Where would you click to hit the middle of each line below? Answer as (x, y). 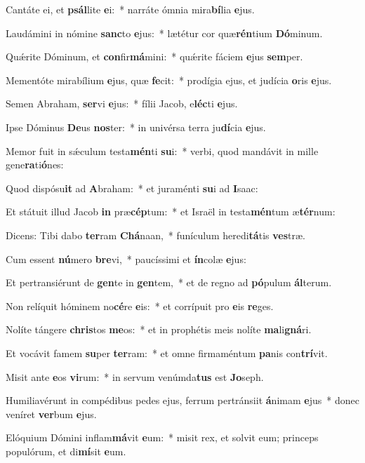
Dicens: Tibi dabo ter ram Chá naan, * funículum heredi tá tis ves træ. (155, 235)
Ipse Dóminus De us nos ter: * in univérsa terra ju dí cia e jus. (136, 127)
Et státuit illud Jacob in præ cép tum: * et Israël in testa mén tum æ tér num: (171, 212)
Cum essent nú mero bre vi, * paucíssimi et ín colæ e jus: (126, 259)
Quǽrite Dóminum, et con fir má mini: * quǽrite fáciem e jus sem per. (154, 56)
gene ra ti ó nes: (35, 165)
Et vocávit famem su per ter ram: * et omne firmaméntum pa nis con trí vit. (167, 353)
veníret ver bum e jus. (51, 414)
